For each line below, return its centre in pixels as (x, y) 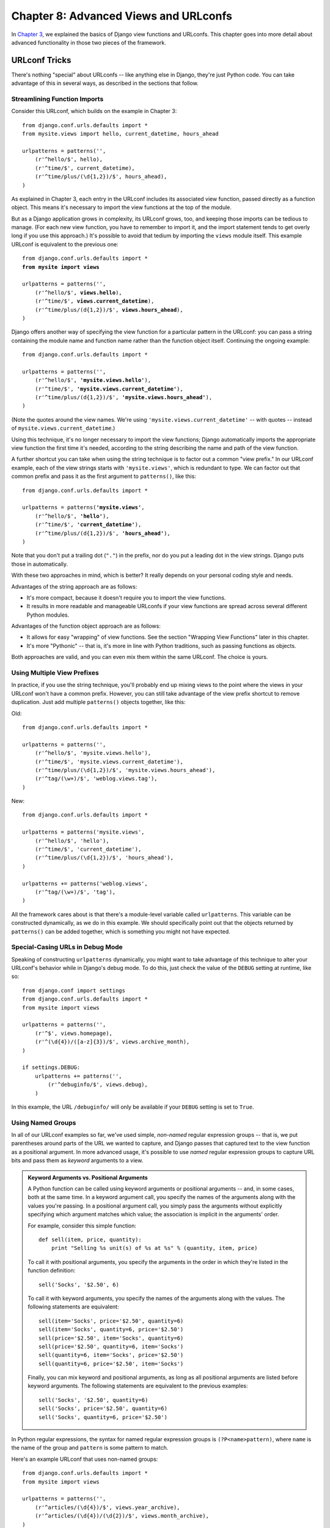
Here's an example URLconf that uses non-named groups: (85, 1459)
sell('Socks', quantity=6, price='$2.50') (103, 1417)
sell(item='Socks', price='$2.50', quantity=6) (111, 1321)
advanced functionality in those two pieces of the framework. (89, 42)
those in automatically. (40, 564)
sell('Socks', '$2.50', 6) (79, 1284)
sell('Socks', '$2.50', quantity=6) (94, 1400)
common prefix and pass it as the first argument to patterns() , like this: (104, 476)
